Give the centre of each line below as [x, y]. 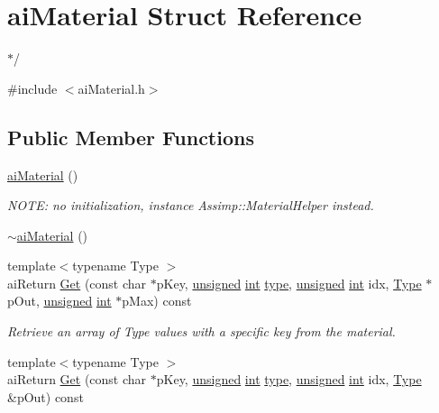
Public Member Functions [131, 137]
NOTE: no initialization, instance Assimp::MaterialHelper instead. [191, 205]
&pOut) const [46, 396]
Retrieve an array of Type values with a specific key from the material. [201, 331]
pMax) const [157, 301]
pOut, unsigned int [59, 301]
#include [32, 88]
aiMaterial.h [111, 88]
